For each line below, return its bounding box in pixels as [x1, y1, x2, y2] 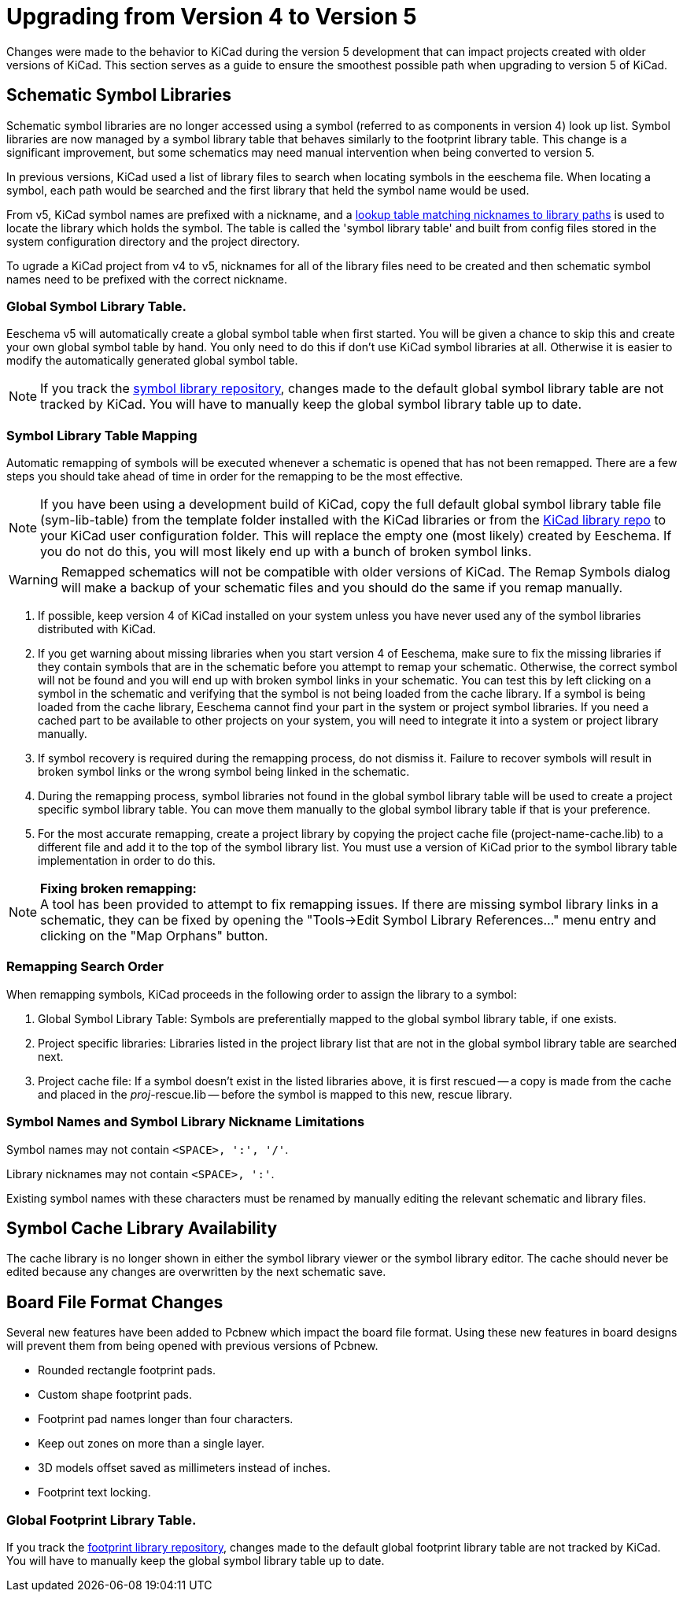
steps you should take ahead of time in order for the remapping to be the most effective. [6, 469, 463, 484]
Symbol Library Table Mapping [6, 427, 198, 443]
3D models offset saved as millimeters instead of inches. [38, 1461, 330, 1475]
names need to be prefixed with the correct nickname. [6, 272, 287, 286]
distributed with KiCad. [38, 622, 157, 636]
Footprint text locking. [38, 1485, 151, 1500]
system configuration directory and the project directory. [6, 234, 301, 248]
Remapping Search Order [6, 958, 164, 975]
